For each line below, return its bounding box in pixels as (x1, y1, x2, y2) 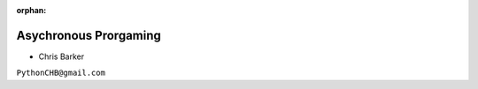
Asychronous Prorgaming (16, 27, 161, 43)
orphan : (16, 5, 47, 15)
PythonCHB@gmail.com (16, 68, 106, 78)
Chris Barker (38, 51, 84, 62)
